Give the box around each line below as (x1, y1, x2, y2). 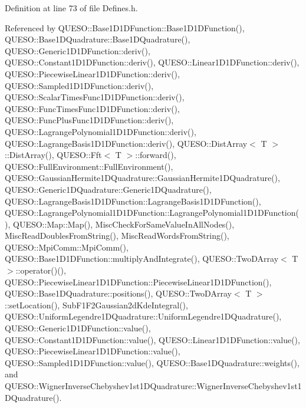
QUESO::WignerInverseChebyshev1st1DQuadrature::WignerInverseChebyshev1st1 (5, 380, 302, 391)
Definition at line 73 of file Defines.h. (5, 2, 138, 14)
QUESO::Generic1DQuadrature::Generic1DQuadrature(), (5, 183, 212, 195)
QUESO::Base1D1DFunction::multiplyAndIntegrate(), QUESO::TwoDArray (5, 252, 279, 265)
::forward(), (135, 149, 176, 161)
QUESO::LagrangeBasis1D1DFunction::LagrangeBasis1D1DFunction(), (5, 195, 261, 207)
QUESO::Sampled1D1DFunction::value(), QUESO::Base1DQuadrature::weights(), (5, 356, 300, 368)
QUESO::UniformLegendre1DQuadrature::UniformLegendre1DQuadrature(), (5, 310, 282, 323)
